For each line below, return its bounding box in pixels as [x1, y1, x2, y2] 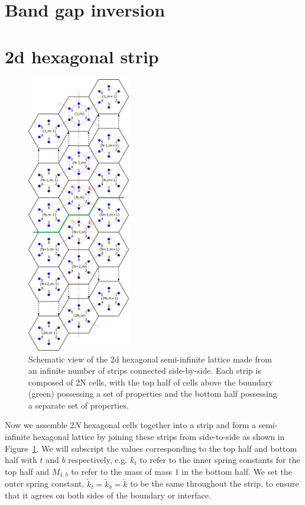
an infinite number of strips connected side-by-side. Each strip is [28, 364, 261, 377]
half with [5, 454, 37, 466]
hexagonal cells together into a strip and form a [83, 419, 257, 431]
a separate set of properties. [28, 399, 129, 411]
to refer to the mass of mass [71, 465, 172, 477]
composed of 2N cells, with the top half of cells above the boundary [28, 375, 273, 388]
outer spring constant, [5, 477, 85, 490]
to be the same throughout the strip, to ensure [130, 477, 299, 490]
